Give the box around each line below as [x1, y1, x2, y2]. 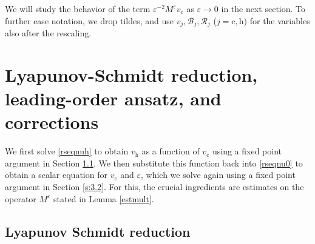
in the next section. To [221, 2, 306, 15]
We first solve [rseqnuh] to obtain [5, 145, 129, 157]
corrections [5, 110, 99, 134]
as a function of [141, 145, 200, 157]
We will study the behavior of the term [5, 2, 151, 15]
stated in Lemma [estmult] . [53, 192, 154, 205]
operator [5, 192, 36, 205]
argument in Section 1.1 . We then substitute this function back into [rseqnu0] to [5, 156, 303, 169]
